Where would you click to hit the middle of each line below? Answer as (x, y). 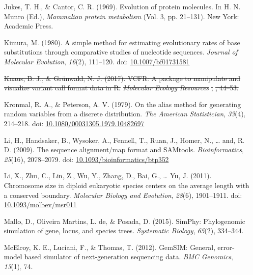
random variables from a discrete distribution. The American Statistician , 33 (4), (125, 114)
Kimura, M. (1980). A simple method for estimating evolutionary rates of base (122, 42)
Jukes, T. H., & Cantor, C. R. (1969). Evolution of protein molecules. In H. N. (122, 6)
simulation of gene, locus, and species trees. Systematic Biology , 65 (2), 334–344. (124, 231)
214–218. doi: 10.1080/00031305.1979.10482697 (74, 123)
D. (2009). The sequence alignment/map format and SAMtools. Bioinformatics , (124, 150)
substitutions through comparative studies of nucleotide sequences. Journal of (121, 52)
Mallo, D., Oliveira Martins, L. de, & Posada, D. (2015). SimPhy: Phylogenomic (125, 221)
